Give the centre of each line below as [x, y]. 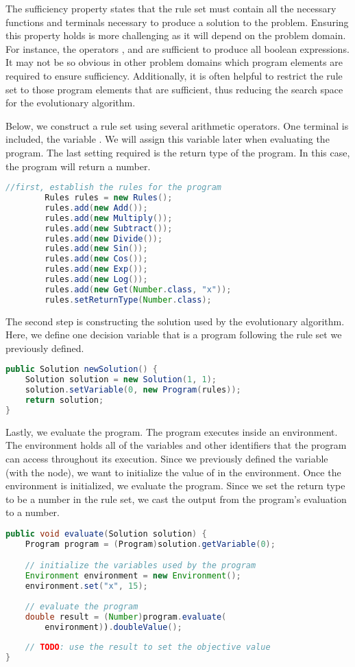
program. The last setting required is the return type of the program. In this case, [178, 152]
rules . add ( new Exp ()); [96, 269]
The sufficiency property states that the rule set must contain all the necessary [171, 8]
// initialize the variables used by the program [140, 566]
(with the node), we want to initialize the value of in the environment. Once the [173, 472]
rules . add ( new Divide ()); [104, 238]
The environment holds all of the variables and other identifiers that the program [176, 445]
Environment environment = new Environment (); [133, 576]
